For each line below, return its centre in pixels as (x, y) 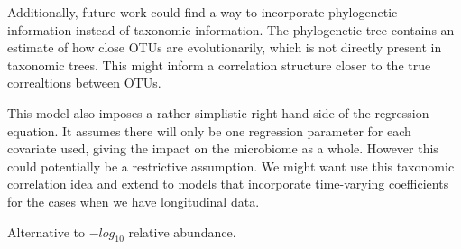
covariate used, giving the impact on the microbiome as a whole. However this (223, 148)
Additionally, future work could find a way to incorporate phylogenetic (203, 12)
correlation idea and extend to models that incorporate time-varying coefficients (228, 184)
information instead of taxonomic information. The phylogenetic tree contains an (231, 29)
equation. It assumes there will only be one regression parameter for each (209, 130)
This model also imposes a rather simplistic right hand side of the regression (218, 112)
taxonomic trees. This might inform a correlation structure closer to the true (219, 65)
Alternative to (46, 231)
